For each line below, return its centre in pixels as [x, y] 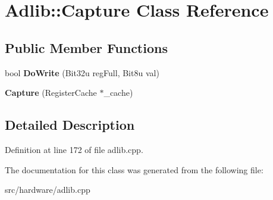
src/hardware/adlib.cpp [48, 190]
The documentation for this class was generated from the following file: [134, 169]
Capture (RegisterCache [51, 93]
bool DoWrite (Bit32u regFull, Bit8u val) [82, 72]
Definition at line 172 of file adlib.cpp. [74, 149]
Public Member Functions [86, 47]
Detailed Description [70, 125]
